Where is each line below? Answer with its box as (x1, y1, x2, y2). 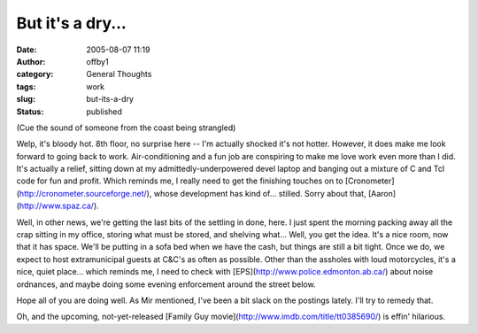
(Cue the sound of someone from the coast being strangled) (16, 122, 236, 133)
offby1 (86, 56, 110, 66)
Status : (16, 106, 44, 117)
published (86, 106, 123, 117)
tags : (16, 81, 36, 92)
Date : (16, 44, 37, 55)
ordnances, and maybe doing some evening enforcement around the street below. (16, 279, 316, 290)
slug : (16, 94, 35, 105)
